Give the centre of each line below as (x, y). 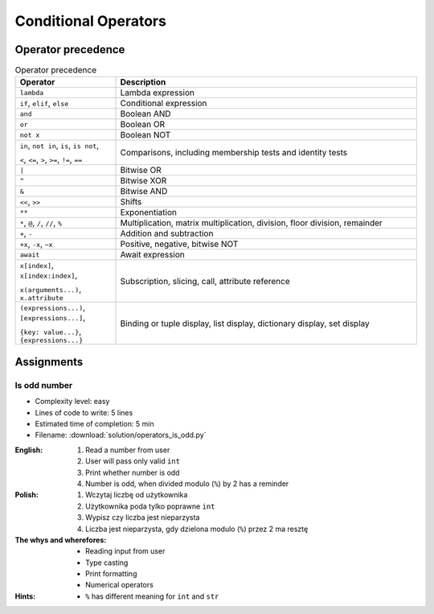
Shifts (131, 202)
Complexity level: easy (72, 402)
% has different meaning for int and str (152, 596)
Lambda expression (158, 93)
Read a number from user (128, 450)
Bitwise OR (141, 171)
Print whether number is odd (133, 472)
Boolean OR (142, 125)
